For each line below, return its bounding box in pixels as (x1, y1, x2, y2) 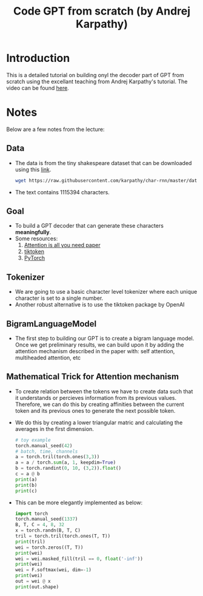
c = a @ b (15, 471, 41, 477)
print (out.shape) (15, 584, 59, 590)
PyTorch (24, 254, 45, 262)
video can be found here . (6, 84, 70, 92)
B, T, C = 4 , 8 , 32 (15, 522, 65, 528)
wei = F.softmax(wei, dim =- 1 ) (15, 567, 92, 573)
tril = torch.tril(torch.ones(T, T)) (15, 533, 111, 540)
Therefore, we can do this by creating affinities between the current (15, 401, 185, 408)
